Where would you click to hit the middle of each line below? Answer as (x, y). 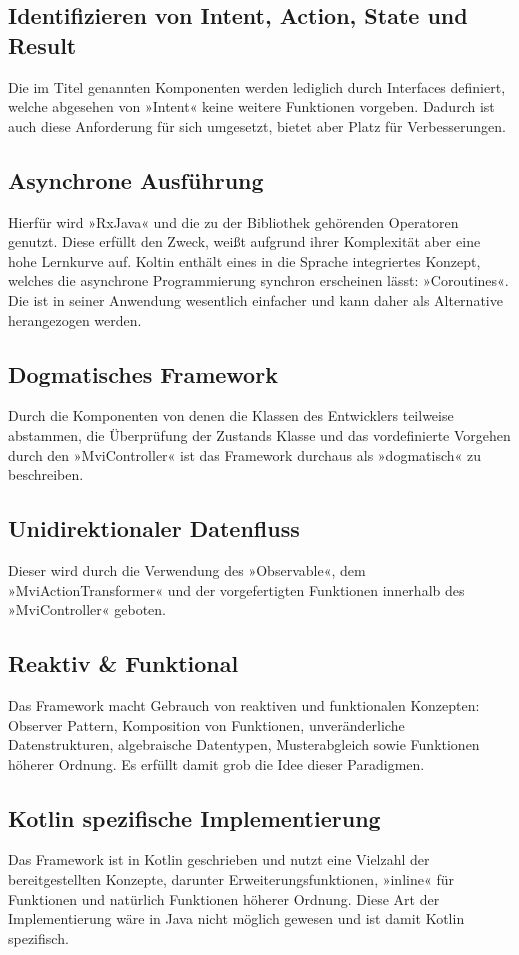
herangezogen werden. (75, 319)
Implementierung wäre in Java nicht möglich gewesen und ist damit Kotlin (236, 918)
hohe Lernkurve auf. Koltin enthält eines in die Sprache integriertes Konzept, (244, 260)
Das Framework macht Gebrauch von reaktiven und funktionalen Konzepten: (244, 704)
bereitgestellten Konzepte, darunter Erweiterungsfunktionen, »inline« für (231, 879)
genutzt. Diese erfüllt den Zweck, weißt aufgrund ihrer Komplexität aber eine (244, 241)
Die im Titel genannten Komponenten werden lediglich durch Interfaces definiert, (257, 86)
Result (42, 44)
